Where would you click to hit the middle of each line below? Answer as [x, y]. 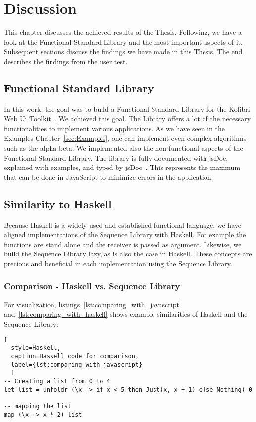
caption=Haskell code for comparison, [75, 356]
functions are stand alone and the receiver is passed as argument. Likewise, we [123, 244]
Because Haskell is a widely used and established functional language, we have [123, 224]
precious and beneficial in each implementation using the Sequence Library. [118, 264]
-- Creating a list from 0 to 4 [57, 381]
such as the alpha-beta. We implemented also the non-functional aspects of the [124, 148]
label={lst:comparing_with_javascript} [77, 365]
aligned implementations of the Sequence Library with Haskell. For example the [125, 234]
